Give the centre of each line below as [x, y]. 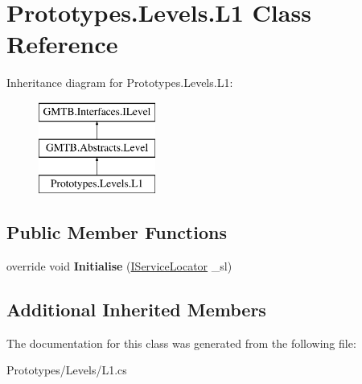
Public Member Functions [117, 232]
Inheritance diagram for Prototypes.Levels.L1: [120, 83]
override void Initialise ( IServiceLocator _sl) [119, 266]
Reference [62, 44]
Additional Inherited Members [136, 310]
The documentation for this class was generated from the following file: [181, 343]
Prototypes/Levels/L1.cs [67, 370]
